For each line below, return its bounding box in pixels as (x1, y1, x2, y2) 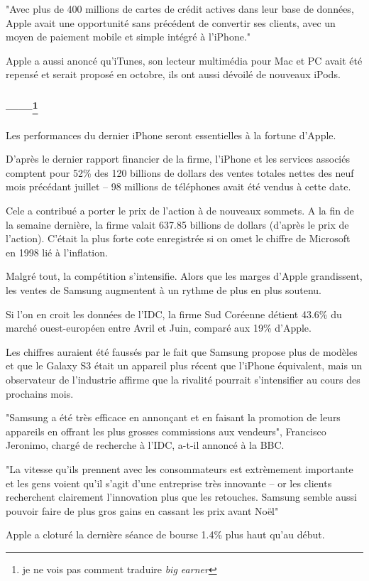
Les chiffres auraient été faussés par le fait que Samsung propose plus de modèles (6, 344, 358, 359)
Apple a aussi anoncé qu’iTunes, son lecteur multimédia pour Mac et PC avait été (6, 53, 363, 67)
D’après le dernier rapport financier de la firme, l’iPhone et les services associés (6, 151, 350, 166)
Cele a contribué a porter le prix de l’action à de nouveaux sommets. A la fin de (6, 203, 354, 218)
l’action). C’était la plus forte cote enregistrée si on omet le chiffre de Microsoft (6, 231, 351, 246)
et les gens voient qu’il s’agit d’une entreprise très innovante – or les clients (6, 475, 332, 490)
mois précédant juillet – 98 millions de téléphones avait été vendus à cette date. (6, 179, 351, 194)
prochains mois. (6, 386, 74, 401)
